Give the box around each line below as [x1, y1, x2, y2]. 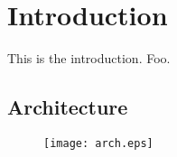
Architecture [7, 93, 128, 121]
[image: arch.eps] [43, 136, 154, 150]
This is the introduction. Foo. [7, 49, 171, 68]
